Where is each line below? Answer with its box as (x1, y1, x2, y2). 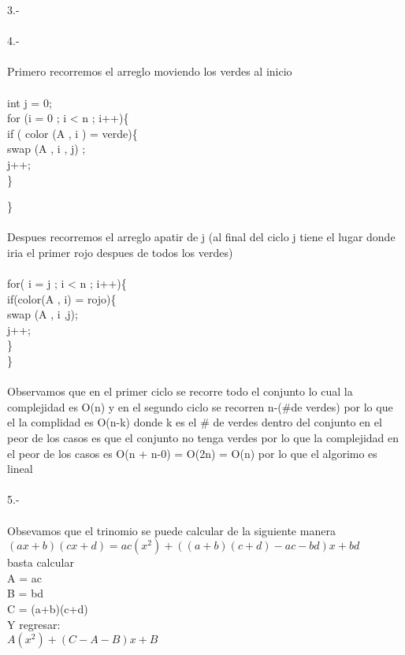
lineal (7, 460, 33, 477)
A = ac (7, 569, 42, 586)
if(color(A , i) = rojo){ (7, 290, 117, 307)
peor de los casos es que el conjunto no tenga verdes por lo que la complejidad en (7, 430, 399, 446)
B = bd (7, 585, 44, 601)
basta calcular (7, 554, 74, 571)
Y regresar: (7, 616, 61, 632)
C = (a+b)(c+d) (7, 600, 88, 616)
